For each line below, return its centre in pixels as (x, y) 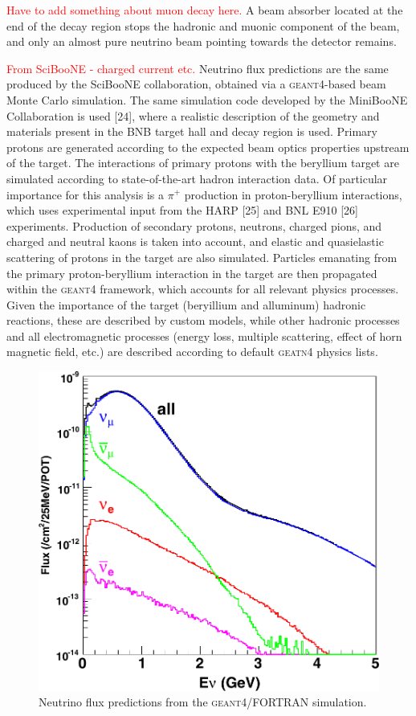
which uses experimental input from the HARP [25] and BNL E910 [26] (182, 210)
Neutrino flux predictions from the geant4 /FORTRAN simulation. (203, 702)
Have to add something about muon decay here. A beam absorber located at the (205, 10)
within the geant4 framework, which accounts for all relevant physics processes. (203, 289)
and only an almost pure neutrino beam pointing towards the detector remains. (202, 41)
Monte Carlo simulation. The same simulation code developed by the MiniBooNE (207, 99)
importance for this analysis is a (85, 194)
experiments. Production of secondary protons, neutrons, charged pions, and (194, 225)
